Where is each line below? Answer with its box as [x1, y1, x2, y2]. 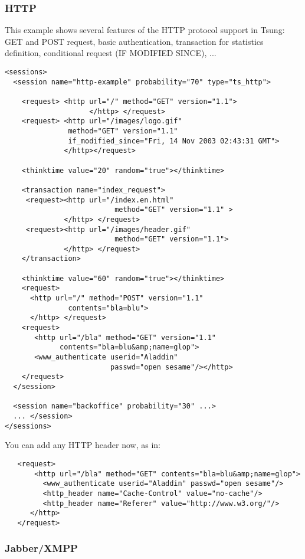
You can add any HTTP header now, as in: [5, 439, 160, 451]
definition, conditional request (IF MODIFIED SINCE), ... [5, 47, 217, 59]
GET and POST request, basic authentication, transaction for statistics [5, 35, 264, 47]
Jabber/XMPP [5, 541, 78, 555]
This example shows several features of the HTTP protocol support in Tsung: [5, 24, 285, 36]
